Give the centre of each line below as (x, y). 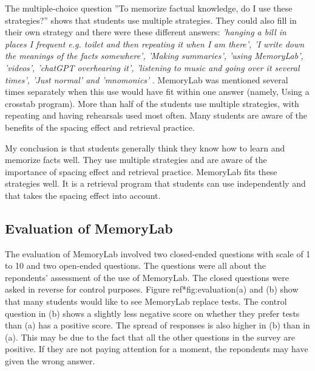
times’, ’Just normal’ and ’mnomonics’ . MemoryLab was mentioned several (147, 79)
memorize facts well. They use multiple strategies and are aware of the (136, 160)
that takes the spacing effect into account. (83, 195)
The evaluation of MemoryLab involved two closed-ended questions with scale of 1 (158, 253)
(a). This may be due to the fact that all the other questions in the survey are (150, 337)
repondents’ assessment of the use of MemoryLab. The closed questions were (147, 277)
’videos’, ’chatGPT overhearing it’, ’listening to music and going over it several (152, 67)
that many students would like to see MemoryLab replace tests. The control (146, 301)
